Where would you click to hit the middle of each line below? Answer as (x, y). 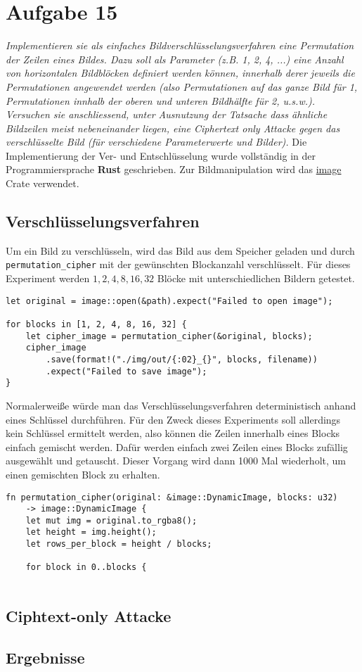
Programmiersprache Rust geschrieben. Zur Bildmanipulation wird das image (174, 169)
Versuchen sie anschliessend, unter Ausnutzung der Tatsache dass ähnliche (167, 114)
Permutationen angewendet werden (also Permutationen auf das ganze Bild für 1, (182, 86)
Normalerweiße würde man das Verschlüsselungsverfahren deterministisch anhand (181, 405)
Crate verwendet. (43, 183)
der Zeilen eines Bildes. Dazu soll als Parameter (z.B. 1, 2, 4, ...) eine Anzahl (175, 59)
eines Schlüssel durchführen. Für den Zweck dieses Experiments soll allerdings (173, 419)
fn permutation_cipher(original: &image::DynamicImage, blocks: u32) (172, 497)
